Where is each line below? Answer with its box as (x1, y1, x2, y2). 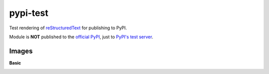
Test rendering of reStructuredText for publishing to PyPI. (9, 25, 127, 31)
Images (9, 47, 33, 55)
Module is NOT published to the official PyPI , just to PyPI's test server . (9, 34, 153, 40)
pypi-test (9, 7, 48, 18)
